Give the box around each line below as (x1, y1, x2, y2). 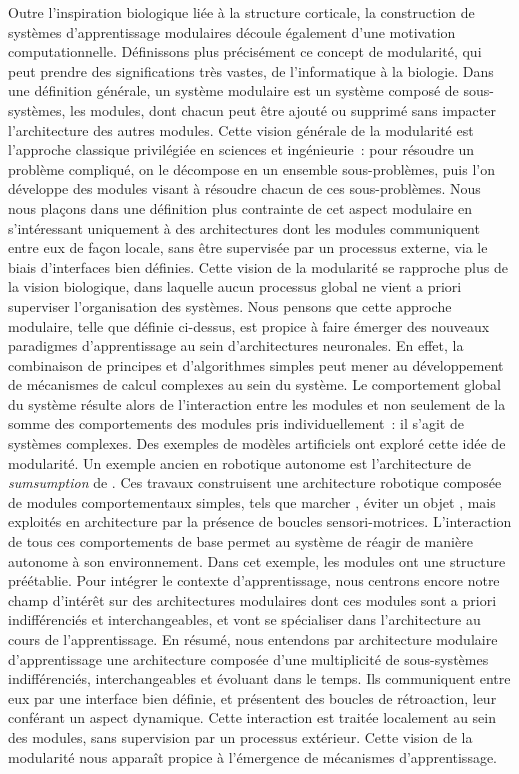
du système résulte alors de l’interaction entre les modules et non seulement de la (8, 393, 506, 414)
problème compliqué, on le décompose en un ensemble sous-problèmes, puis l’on (8, 158, 496, 179)
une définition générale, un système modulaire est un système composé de (8, 80, 459, 101)
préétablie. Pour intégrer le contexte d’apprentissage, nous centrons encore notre (8, 570, 500, 591)
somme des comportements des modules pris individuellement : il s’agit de (8, 413, 464, 434)
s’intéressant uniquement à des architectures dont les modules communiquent (8, 217, 480, 238)
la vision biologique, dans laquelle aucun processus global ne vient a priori (8, 276, 462, 297)
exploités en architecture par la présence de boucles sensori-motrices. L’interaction (8, 511, 512, 532)
